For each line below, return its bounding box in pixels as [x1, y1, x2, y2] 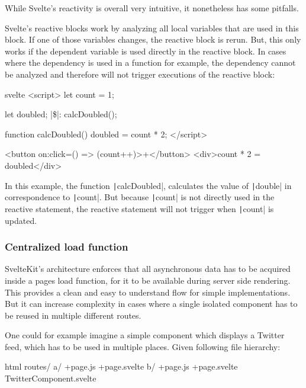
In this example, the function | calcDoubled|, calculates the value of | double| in [5, 179, 292, 191]
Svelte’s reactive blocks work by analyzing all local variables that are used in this [5, 21, 299, 34]
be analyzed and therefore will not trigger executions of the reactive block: [5, 68, 275, 80]
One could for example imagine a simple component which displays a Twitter [5, 329, 285, 341]
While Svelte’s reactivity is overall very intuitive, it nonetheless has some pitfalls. [5, 2, 299, 14]
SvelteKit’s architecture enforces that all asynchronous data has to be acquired [5, 262, 291, 275]
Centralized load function [5, 239, 128, 254]
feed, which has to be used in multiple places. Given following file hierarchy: [5, 340, 281, 352]
